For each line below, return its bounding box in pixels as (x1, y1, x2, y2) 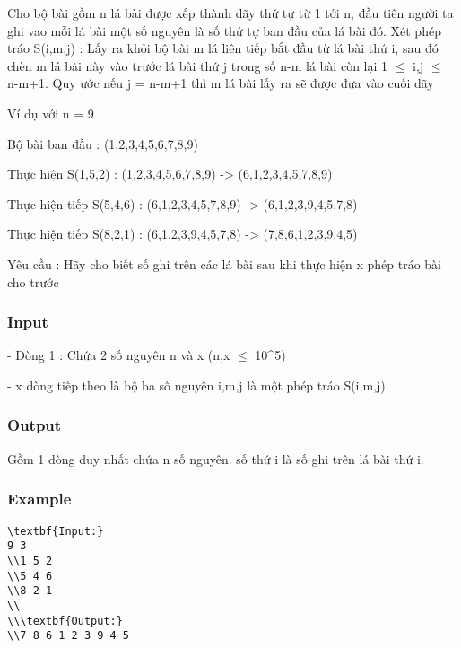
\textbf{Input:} (7, 524, 104, 538)
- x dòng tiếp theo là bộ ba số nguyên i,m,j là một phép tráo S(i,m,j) (7, 375, 386, 394)
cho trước (7, 272, 59, 291)
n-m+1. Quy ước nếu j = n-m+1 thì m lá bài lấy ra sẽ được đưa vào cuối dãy (7, 74, 434, 92)
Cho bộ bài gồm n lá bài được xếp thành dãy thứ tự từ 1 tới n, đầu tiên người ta (7, 4, 454, 22)
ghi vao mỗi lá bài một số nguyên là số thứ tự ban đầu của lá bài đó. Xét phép (7, 21, 441, 39)
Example (7, 487, 72, 510)
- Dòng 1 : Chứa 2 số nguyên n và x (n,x (7, 346, 230, 364)
